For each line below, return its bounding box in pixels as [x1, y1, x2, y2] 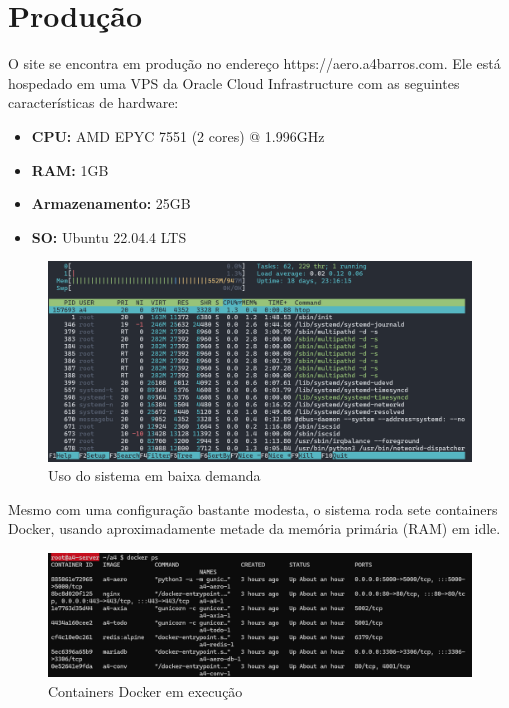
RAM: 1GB [31, 159, 109, 180]
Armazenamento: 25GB [31, 193, 191, 214]
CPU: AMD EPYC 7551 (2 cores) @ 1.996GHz [31, 125, 325, 146]
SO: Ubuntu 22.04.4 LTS [31, 226, 187, 247]
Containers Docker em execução [48, 680, 243, 701]
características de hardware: [8, 92, 179, 113]
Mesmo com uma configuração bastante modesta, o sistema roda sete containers [8, 498, 498, 519]
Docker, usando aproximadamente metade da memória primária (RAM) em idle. [8, 518, 501, 539]
